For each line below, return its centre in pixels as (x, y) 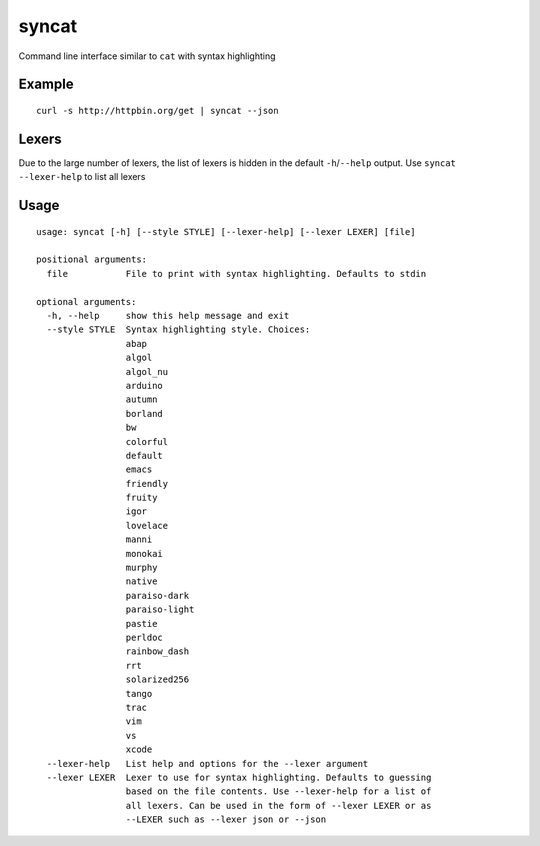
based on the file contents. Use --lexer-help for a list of (278, 791)
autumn (141, 399)
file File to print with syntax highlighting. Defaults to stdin (236, 273)
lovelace (147, 525)
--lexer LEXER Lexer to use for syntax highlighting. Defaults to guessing (239, 777)
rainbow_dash (157, 651)
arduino (144, 385)
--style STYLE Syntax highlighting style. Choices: (178, 329)
